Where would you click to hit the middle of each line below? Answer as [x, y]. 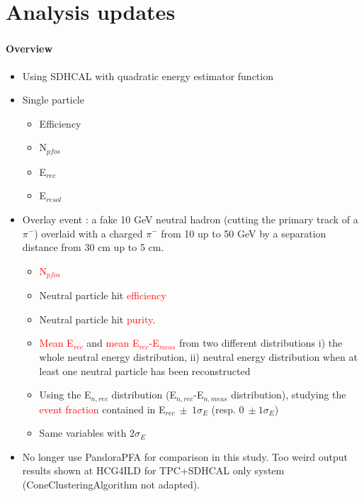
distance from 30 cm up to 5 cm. [93, 247]
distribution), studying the [289, 395]
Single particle [53, 100]
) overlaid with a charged [89, 233]
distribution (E [144, 395]
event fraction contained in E [102, 409]
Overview [29, 49]
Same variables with [83, 433]
